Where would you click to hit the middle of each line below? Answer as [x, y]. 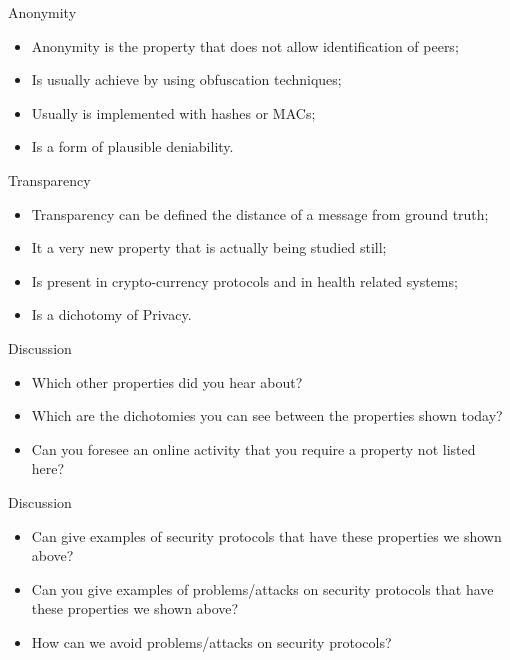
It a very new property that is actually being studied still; [209, 247]
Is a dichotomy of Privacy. [111, 314]
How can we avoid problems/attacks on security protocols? [211, 641]
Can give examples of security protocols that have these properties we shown [266, 535]
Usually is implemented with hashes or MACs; [173, 112]
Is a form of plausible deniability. [132, 146]
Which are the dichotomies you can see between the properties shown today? [267, 415]
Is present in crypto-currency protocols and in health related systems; [244, 280]
